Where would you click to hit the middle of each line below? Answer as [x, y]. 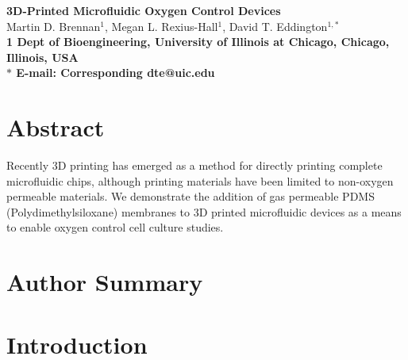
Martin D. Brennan [54, 26]
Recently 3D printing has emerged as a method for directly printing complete [194, 165]
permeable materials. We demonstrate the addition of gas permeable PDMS [191, 196]
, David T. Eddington [275, 26]
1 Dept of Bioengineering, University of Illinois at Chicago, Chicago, [198, 42]
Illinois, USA [42, 57]
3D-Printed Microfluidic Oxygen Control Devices [144, 10]
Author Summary [105, 282]
